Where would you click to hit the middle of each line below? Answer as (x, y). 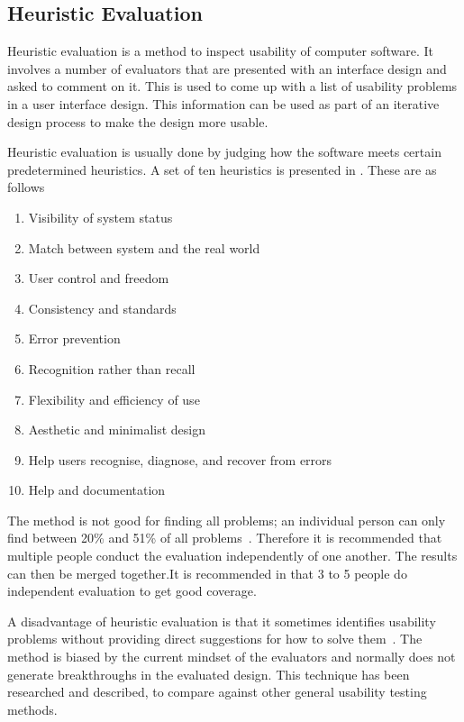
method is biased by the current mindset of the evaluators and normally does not (232, 657)
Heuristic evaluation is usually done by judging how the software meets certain (224, 152)
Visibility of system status (100, 217)
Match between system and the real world (144, 247)
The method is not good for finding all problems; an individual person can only (227, 520)
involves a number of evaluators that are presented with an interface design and (227, 68)
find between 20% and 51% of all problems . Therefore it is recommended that (225, 538)
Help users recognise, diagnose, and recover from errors (180, 459)
